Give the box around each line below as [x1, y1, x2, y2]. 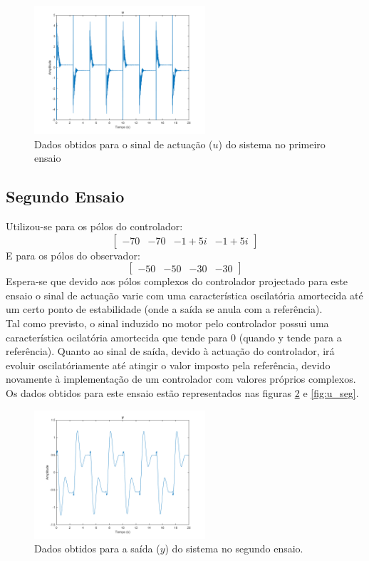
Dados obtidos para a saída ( [34, 541, 160, 556]
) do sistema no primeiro [218, 136, 326, 151]
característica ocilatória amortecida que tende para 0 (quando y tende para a [6, 329, 342, 344]
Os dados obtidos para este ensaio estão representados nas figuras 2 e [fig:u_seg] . [6, 385, 359, 400]
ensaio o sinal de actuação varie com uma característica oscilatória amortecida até [6, 287, 363, 302]
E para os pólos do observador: [6, 247, 140, 262]
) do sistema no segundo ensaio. [165, 541, 303, 556]
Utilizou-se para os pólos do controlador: [6, 218, 183, 233]
